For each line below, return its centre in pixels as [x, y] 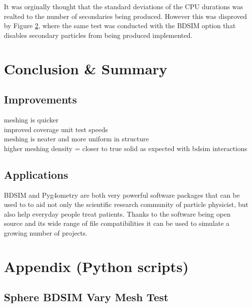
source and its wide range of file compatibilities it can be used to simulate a [117, 223]
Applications [36, 174]
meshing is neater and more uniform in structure [76, 139]
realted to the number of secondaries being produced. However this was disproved [126, 16]
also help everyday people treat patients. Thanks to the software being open [117, 213]
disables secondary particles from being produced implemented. [98, 35]
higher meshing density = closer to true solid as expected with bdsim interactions [126, 148]
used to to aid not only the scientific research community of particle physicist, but [126, 204]
